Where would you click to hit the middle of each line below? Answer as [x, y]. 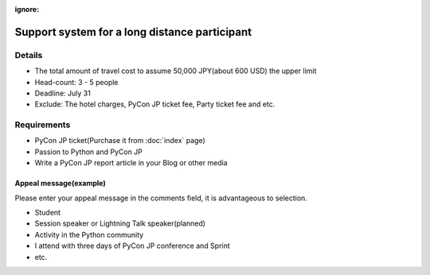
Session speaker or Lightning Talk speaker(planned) [120, 223]
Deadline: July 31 [63, 93]
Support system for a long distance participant [133, 32]
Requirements [43, 125]
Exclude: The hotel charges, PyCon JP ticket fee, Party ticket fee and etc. [155, 104]
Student [48, 213]
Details [29, 55]
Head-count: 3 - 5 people [76, 82]
